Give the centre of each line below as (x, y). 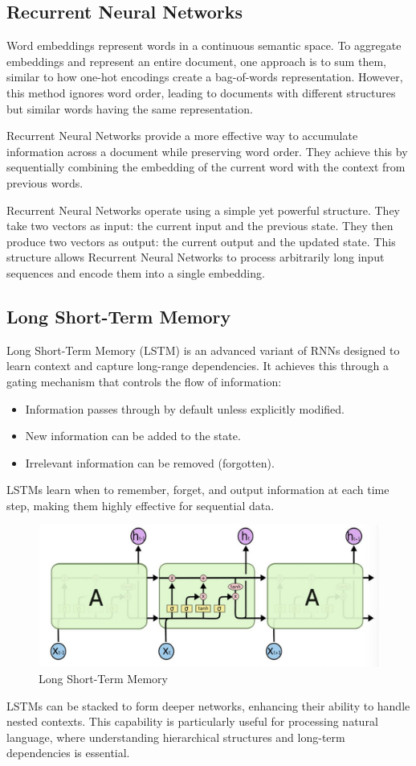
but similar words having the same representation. (130, 108)
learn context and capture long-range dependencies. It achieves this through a (198, 366)
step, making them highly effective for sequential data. (141, 505)
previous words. (45, 182)
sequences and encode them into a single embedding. (136, 272)
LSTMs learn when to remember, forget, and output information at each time (198, 490)
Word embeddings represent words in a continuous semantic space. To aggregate (204, 45)
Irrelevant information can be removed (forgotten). (150, 462)
